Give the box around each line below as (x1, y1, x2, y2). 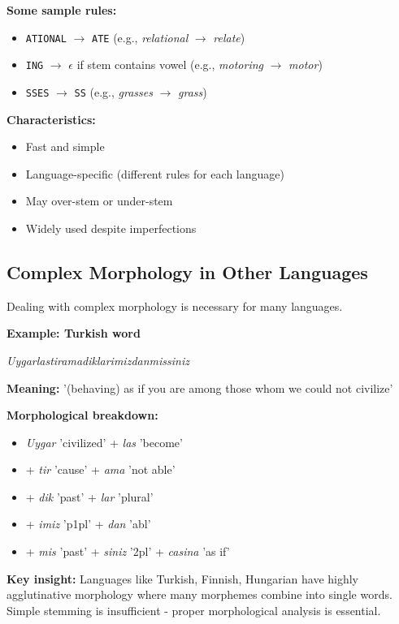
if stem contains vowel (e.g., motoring (76, 56, 263, 73)
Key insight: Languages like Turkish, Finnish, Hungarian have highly (7, 570, 359, 587)
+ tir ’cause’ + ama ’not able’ (25, 461, 176, 478)
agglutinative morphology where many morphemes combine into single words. (7, 586, 392, 603)
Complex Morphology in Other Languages (7, 259, 368, 284)
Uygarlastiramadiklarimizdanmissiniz (7, 351, 189, 368)
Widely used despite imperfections (25, 219, 197, 236)
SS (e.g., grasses (74, 83, 153, 100)
